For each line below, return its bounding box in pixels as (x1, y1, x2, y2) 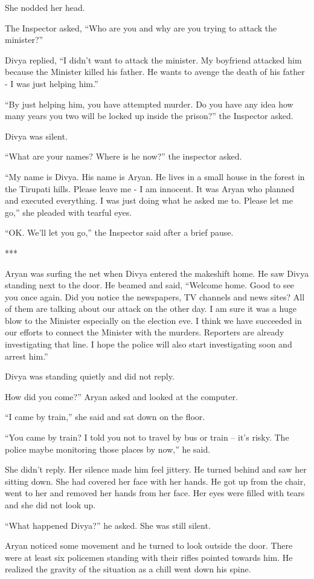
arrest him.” (5, 349, 48, 362)
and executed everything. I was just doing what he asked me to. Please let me (5, 194, 293, 207)
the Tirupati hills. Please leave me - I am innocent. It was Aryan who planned (5, 182, 295, 195)
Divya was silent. (5, 129, 68, 142)
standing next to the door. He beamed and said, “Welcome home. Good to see (5, 279, 295, 291)
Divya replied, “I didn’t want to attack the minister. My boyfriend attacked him (5, 53, 302, 66)
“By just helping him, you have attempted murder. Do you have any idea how (5, 97, 293, 110)
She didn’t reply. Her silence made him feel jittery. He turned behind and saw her (5, 463, 307, 476)
